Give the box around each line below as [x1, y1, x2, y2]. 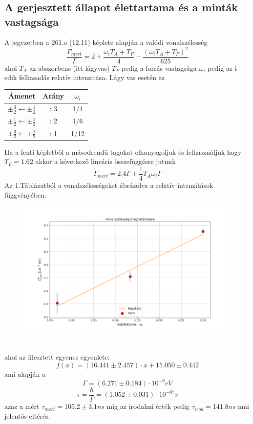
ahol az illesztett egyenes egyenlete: [4, 352, 110, 362]
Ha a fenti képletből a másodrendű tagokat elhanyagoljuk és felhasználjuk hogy [4, 146, 242, 157]
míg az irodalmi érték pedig [106, 401, 190, 411]
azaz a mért [4, 401, 40, 411]
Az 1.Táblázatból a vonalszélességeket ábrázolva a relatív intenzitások [4, 180, 213, 190]
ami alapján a [4, 368, 46, 379]
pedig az [208, 62, 233, 73]
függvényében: [4, 189, 46, 200]
